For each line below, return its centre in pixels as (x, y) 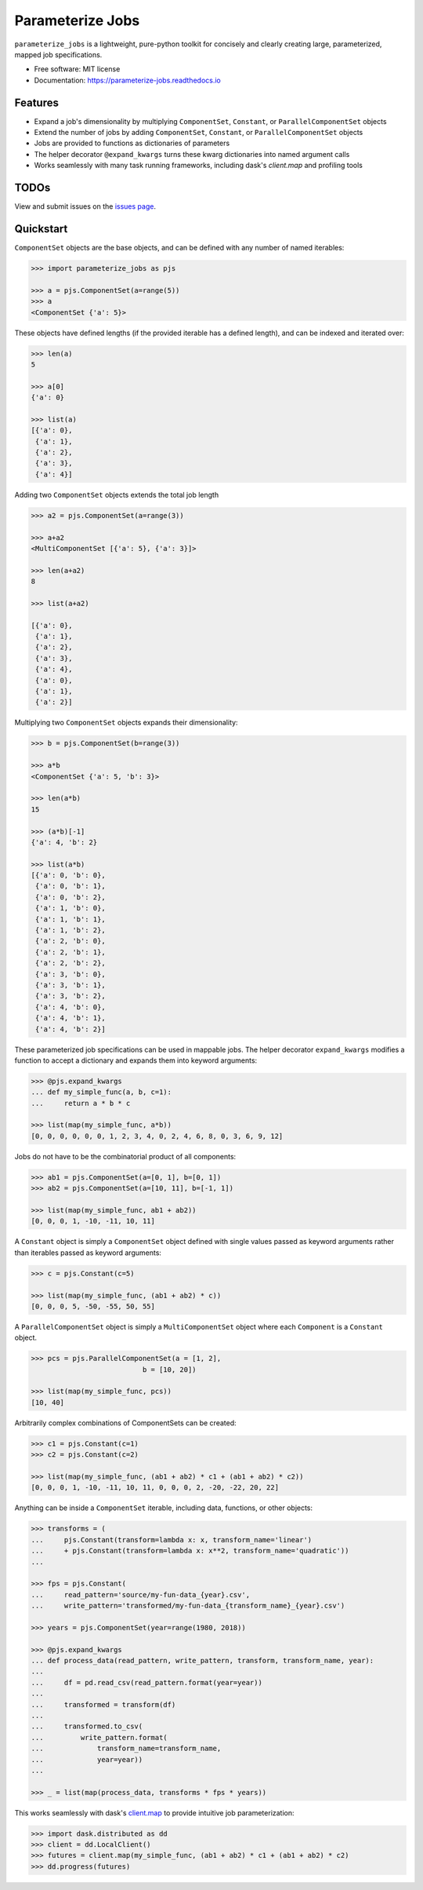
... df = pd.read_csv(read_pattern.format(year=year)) (146, 1682)
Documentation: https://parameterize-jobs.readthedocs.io (127, 80)
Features (36, 102)
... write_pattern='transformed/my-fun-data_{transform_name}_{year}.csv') (188, 1606)
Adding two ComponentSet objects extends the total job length (117, 494)
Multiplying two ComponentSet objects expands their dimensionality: (126, 723)
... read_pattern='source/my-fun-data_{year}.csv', (141, 1594)
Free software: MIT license (77, 69)
